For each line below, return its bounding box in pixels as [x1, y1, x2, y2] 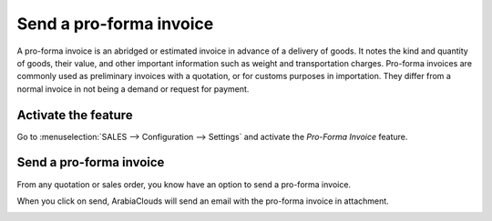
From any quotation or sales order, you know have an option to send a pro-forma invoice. [16, 178, 351, 190]
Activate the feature [16, 107, 133, 123]
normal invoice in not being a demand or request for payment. [16, 83, 250, 95]
